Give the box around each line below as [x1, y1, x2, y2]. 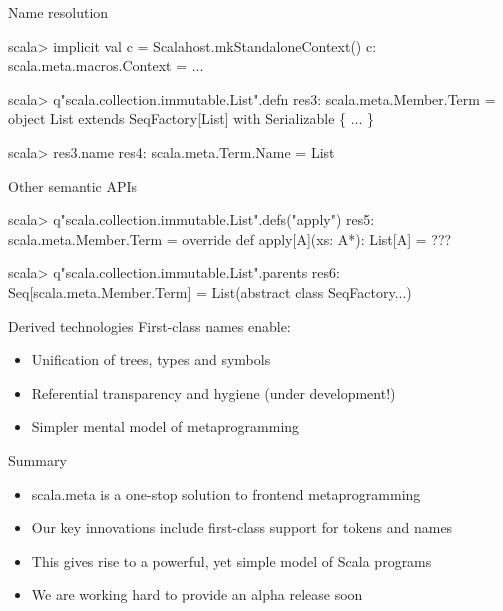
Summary [8, 449, 67, 470]
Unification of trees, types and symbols [31, 349, 271, 370]
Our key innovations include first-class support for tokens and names [31, 517, 453, 538]
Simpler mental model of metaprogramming [31, 416, 300, 437]
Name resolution [8, 2, 109, 22]
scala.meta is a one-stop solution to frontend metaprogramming [31, 483, 421, 504]
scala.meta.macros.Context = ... [8, 55, 204, 76]
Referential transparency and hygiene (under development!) [31, 382, 396, 403]
